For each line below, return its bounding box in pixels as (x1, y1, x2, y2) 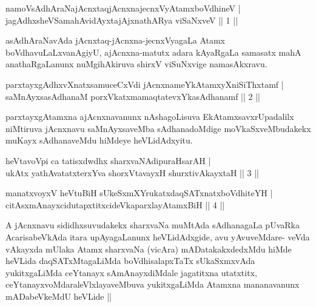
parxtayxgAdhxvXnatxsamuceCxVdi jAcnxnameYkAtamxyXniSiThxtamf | (5, 78, 284, 90)
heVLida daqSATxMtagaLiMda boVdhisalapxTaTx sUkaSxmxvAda (5, 254, 255, 267)
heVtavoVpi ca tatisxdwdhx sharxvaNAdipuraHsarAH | (5, 154, 211, 167)
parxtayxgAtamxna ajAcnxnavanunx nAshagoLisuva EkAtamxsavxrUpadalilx (5, 110, 294, 123)
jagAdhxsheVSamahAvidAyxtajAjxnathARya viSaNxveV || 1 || (5, 13, 238, 26)
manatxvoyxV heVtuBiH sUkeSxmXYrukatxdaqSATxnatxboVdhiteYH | (5, 187, 273, 199)
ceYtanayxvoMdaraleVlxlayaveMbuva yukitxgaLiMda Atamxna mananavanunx (5, 278, 300, 291)
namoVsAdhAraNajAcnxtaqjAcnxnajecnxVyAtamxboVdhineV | (5, 2, 241, 14)
